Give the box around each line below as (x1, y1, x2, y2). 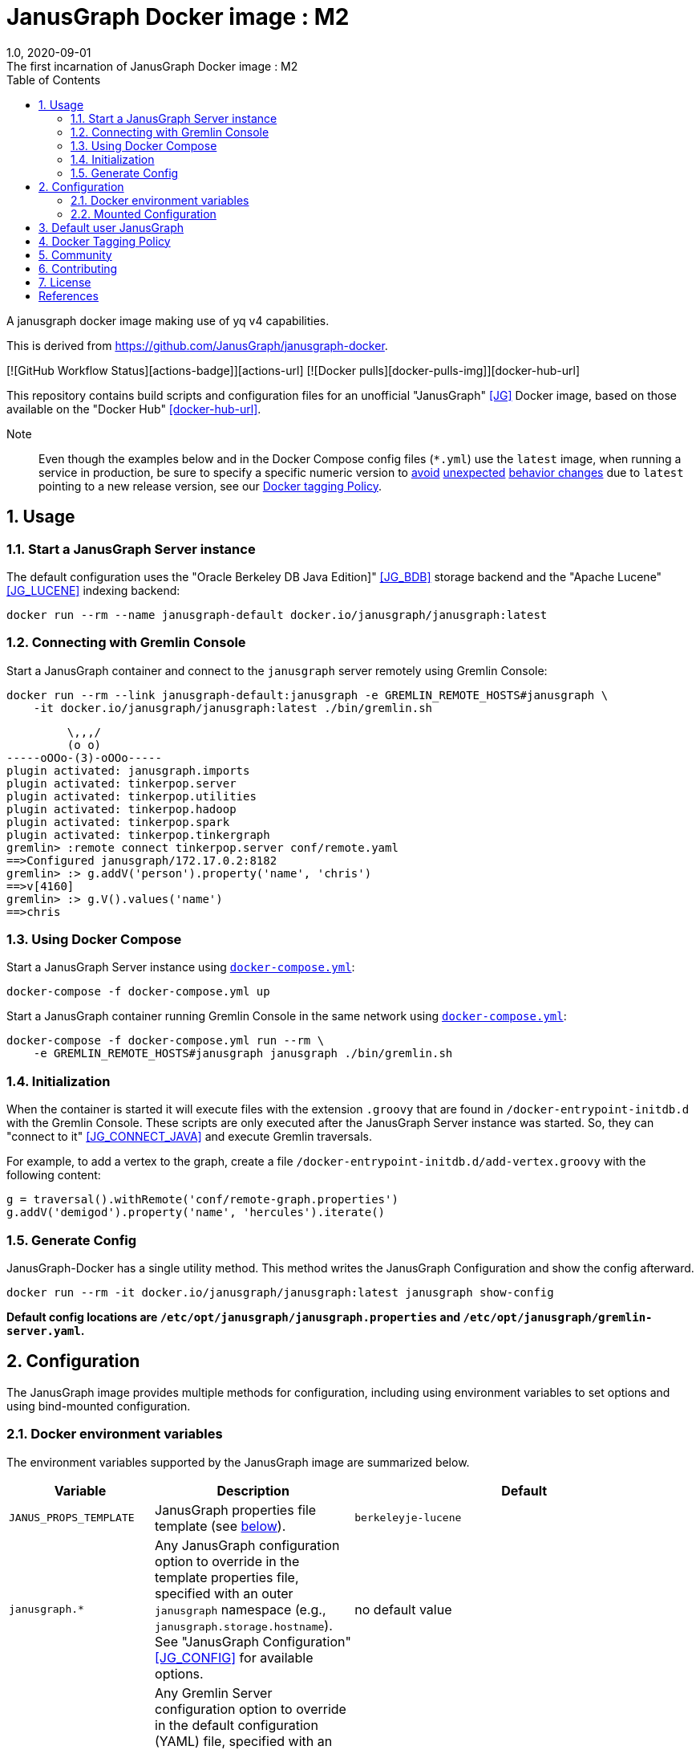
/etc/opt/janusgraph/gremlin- (463, 1310, 653, 1324)
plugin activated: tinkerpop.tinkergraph (6, 828, 270, 841)
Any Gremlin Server (155, 1684, 273, 1701)
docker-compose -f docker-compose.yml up (6, 985, 270, 999)
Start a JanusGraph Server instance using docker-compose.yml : (6, 960, 355, 975)
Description (216, 1482, 289, 1499)
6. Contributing (38, 261, 118, 275)
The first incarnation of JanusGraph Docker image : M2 (6, 59, 298, 73)
